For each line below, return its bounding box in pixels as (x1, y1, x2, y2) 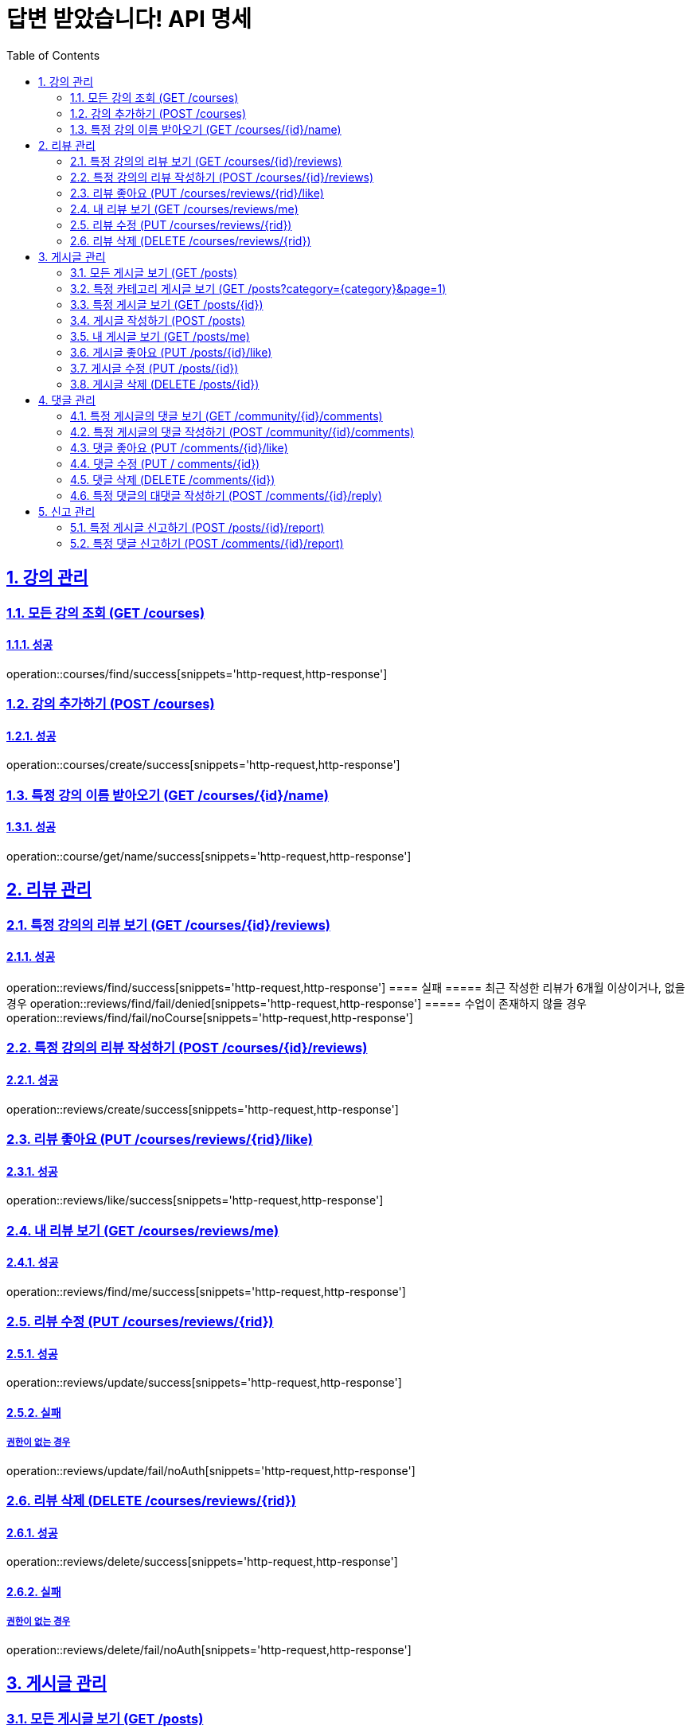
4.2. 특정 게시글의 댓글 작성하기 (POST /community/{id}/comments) (70, 424, 415, 439)
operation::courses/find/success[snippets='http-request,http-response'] (6, 666, 388, 681)
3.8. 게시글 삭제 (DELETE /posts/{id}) (70, 377, 260, 391)
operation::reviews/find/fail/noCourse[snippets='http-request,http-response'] (6, 1011, 413, 1025)
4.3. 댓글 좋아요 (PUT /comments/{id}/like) (70, 440, 288, 455)
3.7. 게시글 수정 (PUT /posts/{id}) (70, 361, 239, 375)
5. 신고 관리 (38, 504, 96, 518)
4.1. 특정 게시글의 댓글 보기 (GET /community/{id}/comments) (70, 408, 383, 423)
